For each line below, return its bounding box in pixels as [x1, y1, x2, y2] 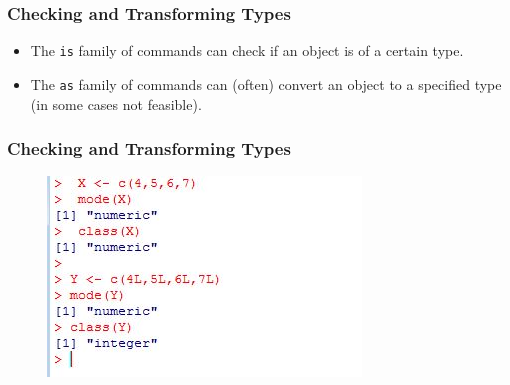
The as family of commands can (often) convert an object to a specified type [30, 73, 502, 94]
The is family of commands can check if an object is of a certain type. [30, 40, 464, 61]
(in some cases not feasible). [30, 93, 202, 114]
